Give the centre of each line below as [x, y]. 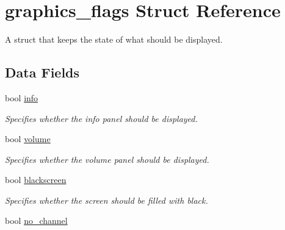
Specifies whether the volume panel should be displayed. [107, 159]
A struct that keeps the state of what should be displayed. [114, 39]
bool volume [28, 139]
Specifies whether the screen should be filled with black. [106, 200]
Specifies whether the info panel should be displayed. [101, 118]
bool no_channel [36, 221]
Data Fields [42, 72]
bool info [22, 97]
